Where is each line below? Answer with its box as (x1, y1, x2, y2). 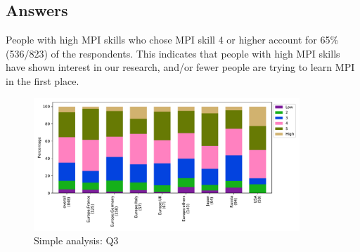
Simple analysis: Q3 (34, 233, 119, 248)
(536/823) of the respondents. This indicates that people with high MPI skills (6, 46, 340, 60)
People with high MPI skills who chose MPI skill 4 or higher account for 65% (6, 32, 339, 47)
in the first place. (6, 73, 79, 88)
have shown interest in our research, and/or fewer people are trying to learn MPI (6, 60, 355, 74)
